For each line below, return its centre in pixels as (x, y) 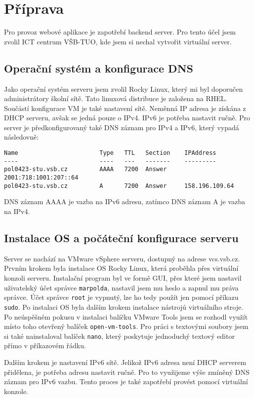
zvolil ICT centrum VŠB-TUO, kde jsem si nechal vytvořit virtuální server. (118, 41)
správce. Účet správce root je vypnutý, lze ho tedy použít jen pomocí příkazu (121, 297)
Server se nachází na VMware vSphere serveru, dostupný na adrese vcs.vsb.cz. (122, 258)
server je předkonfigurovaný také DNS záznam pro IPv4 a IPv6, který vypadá (122, 127)
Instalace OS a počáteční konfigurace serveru (121, 237)
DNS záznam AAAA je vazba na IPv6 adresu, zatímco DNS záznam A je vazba (125, 201)
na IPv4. (17, 211)
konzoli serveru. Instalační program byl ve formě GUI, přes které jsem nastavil (123, 277)
